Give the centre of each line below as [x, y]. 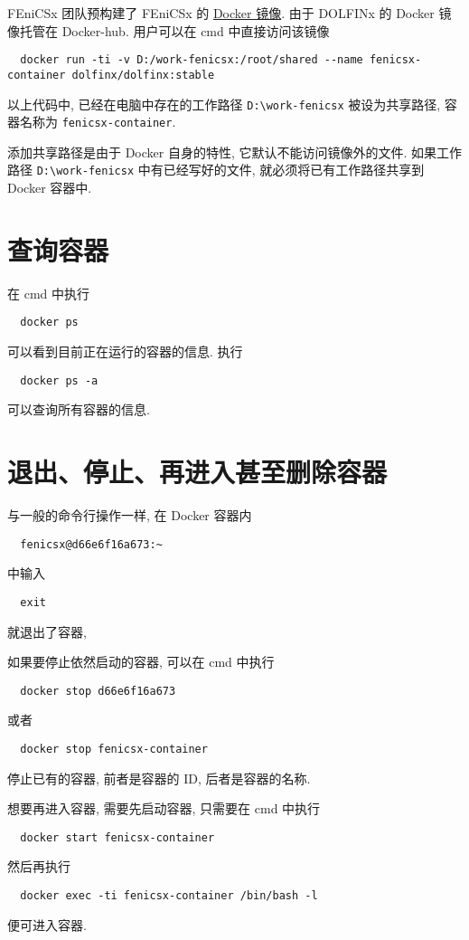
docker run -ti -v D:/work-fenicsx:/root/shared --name [192, 60]
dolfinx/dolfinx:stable [143, 75]
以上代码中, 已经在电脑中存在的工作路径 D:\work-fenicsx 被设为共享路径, [224, 104]
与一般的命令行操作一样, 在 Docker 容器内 [130, 515]
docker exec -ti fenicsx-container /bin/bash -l [169, 896]
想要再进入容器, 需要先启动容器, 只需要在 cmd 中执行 [164, 808]
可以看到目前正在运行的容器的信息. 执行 [125, 351]
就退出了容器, [47, 631]
